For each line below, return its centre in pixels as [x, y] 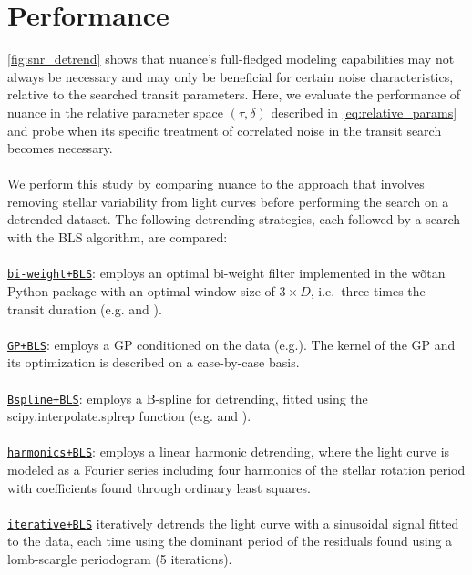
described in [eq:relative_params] [364, 112]
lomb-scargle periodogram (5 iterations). [120, 559]
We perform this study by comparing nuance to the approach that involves [216, 184]
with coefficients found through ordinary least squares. [159, 487]
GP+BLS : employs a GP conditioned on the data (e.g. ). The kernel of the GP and [231, 344]
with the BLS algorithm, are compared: [118, 237]
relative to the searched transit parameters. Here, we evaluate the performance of [234, 94]
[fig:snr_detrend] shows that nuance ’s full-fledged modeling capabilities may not [231, 59]
